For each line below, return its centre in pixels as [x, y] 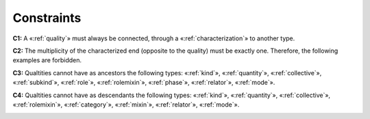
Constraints [47, 18]
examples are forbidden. [47, 60]
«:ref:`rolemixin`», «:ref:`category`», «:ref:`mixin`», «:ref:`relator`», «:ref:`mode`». [126, 104]
